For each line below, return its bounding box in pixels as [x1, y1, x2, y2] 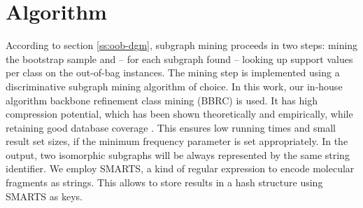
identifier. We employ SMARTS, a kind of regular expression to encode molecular [6, 161, 355, 176]
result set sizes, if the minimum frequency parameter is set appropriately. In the [6, 134, 348, 148]
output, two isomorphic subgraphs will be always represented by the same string [6, 147, 350, 162]
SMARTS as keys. [6, 188, 83, 203]
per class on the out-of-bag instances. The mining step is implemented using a [6, 65, 340, 80]
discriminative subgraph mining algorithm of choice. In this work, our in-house [6, 78, 343, 93]
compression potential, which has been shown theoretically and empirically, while [6, 106, 353, 121]
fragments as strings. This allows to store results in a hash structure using [6, 175, 323, 190]
